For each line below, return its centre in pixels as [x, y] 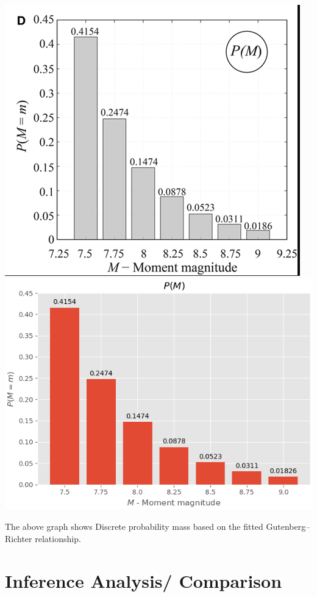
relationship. [58, 538]
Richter [19, 538]
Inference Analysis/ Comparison [144, 580]
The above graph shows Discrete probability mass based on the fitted [134, 526]
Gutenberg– [288, 526]
